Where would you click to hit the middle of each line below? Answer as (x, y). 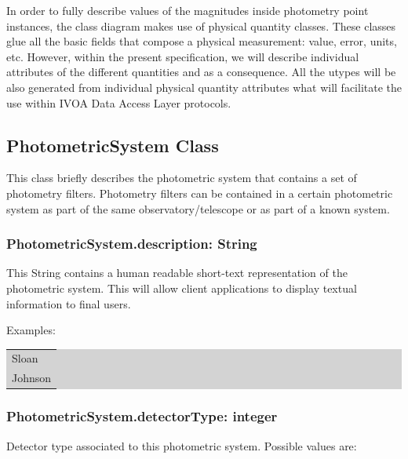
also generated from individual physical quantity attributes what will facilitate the (204, 87)
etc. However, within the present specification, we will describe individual (183, 56)
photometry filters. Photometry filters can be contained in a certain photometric (200, 193)
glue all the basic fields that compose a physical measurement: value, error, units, (202, 41)
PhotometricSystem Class (113, 145)
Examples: (31, 330)
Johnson (32, 378)
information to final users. (69, 303)
